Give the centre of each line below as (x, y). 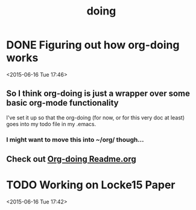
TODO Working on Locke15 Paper (91, 185)
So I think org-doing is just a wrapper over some (98, 94)
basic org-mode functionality (62, 103)
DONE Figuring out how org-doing (93, 45)
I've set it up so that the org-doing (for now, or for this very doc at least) (96, 117)
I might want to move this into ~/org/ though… (75, 139)
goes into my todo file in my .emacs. (51, 124)
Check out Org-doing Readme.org (71, 159)
